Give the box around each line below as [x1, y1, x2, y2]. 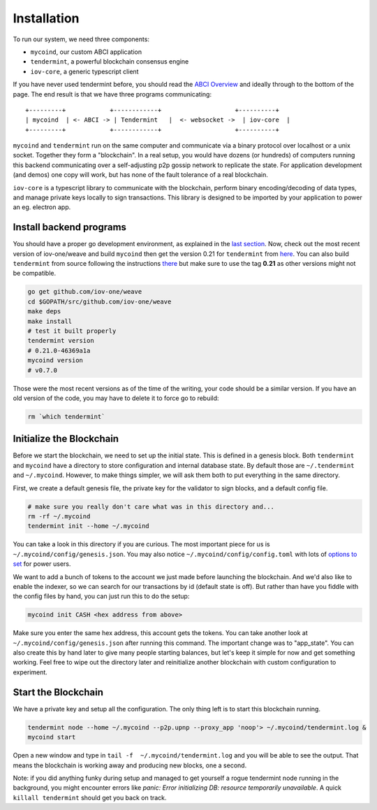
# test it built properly [27, 327, 117, 335]
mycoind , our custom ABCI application [30, 48, 142, 56]
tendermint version [27, 336, 94, 345]
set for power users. [13, 560, 71, 568]
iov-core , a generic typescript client [30, 67, 139, 76]
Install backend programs [13, 221, 127, 234]
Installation [13, 10, 80, 26]
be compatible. [13, 269, 57, 278]
